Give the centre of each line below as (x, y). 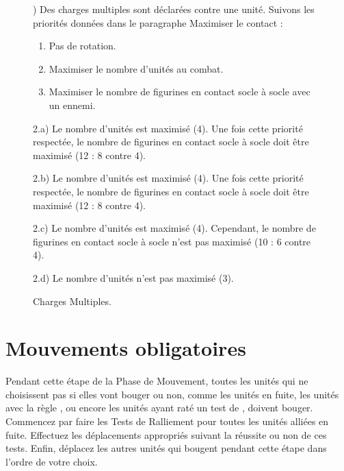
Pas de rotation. (82, 46)
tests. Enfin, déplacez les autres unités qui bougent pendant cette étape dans (166, 448)
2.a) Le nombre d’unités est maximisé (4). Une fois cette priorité (168, 128)
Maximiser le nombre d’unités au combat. (136, 68)
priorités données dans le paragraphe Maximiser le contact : (158, 22)
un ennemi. (72, 105)
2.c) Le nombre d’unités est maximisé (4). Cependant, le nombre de (174, 228)
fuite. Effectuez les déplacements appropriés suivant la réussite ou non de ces (166, 434)
